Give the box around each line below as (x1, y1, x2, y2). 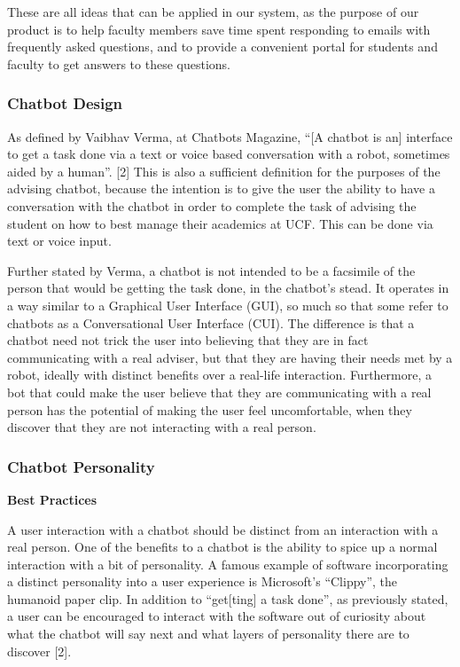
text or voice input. (7, 231, 112, 250)
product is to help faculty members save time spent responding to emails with (7, 20, 431, 38)
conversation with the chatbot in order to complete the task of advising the (7, 196, 417, 215)
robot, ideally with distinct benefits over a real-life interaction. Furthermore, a (7, 365, 432, 384)
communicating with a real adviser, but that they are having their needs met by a (7, 348, 453, 366)
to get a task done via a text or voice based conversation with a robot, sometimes (7, 145, 450, 163)
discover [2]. (7, 641, 72, 660)
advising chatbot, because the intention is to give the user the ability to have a (7, 179, 435, 198)
